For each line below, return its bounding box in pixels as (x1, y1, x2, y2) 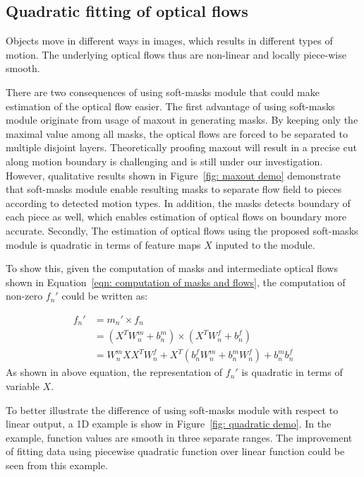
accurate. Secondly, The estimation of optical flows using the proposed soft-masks (6, 223, 358, 237)
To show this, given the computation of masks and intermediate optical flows (6, 261, 338, 276)
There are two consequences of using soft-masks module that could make (6, 84, 320, 99)
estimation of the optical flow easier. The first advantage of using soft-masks (6, 98, 335, 113)
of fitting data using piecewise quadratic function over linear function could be (6, 444, 345, 459)
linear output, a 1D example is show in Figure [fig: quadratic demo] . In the (6, 416, 332, 431)
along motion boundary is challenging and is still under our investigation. (6, 153, 323, 168)
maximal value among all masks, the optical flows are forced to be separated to (6, 126, 348, 141)
